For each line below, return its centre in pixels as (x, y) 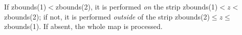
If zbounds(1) (25, 6)
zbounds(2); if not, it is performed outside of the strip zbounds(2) (107, 16)
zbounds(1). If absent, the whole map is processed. (83, 26)
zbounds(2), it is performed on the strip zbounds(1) (137, 6)
